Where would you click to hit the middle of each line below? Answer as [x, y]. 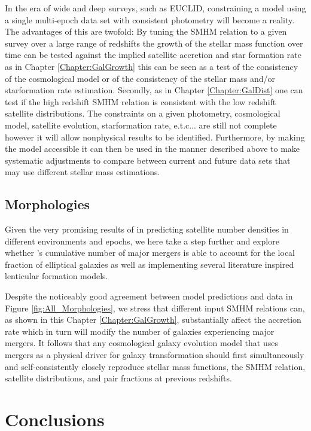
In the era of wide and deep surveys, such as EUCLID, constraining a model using [155, 8]
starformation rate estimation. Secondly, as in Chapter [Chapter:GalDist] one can [154, 90]
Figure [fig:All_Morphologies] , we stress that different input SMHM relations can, [155, 308]
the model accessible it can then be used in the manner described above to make [153, 149]
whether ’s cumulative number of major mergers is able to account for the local [150, 253]
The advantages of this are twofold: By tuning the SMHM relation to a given [146, 31]
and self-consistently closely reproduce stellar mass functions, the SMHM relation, [155, 366]
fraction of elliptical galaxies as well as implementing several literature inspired [150, 264]
